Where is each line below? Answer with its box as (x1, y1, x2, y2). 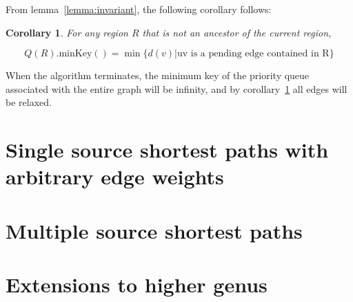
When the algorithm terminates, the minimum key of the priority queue (6, 68, 310, 83)
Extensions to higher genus (6, 270, 268, 299)
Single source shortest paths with (6, 136, 329, 164)
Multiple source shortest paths (6, 216, 303, 244)
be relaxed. (6, 95, 52, 109)
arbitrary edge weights (6, 162, 224, 191)
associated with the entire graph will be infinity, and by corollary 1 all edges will (6, 81, 347, 96)
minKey (59, 49, 92, 59)
